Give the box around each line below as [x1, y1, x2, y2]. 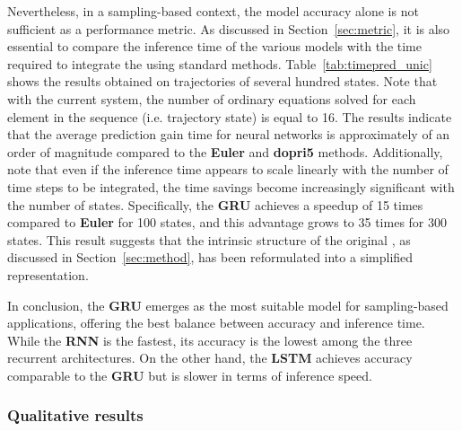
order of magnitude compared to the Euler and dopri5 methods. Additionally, [7, 142, 443, 161]
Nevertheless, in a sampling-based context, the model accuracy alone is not [7, 2, 419, 20]
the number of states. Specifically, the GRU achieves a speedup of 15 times [7, 195, 423, 214]
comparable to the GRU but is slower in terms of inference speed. [7, 365, 372, 384]
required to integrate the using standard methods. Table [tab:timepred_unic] [7, 54, 432, 73]
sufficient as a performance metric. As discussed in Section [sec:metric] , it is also [7, 19, 450, 38]
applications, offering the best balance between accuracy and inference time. [7, 313, 425, 332]
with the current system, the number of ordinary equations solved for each [7, 89, 416, 108]
